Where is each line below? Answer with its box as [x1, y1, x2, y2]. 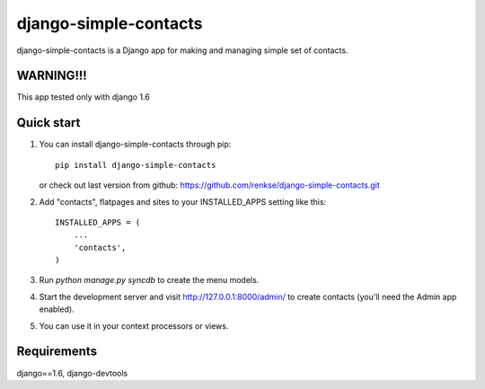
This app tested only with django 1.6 [16, 92, 150, 102]
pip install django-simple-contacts [55, 160, 216, 170]
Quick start [16, 115, 81, 130]
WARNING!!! [16, 68, 87, 84]
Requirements [16, 344, 98, 359]
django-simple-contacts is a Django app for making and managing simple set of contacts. [16, 45, 348, 56]
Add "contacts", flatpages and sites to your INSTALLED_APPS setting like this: [39, 196, 327, 207]
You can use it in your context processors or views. [39, 320, 229, 332]
